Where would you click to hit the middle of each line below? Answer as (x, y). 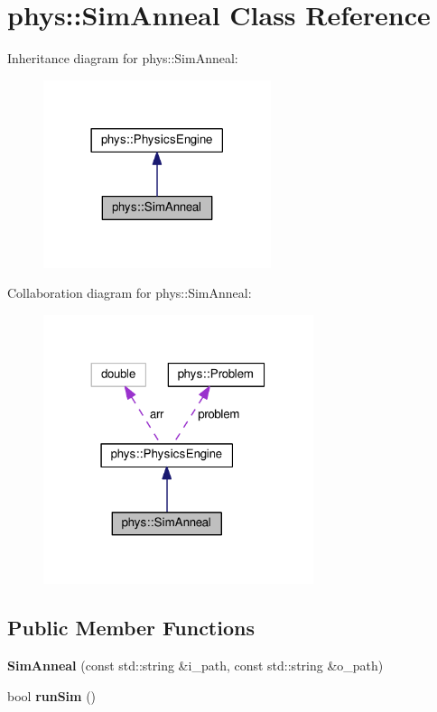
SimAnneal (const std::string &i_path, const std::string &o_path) (195, 666)
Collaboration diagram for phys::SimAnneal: (130, 293)
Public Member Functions (131, 628)
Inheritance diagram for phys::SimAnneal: (123, 58)
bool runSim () (52, 695)
